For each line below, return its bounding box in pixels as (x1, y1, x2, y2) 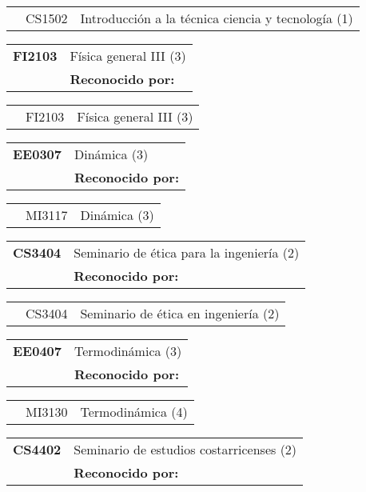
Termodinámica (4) (80, 402, 188, 421)
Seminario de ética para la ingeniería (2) (74, 243, 300, 262)
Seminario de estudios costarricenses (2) (74, 440, 297, 458)
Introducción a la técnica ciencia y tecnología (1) (80, 9, 353, 27)
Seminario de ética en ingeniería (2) (80, 304, 280, 322)
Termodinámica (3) (74, 342, 182, 360)
